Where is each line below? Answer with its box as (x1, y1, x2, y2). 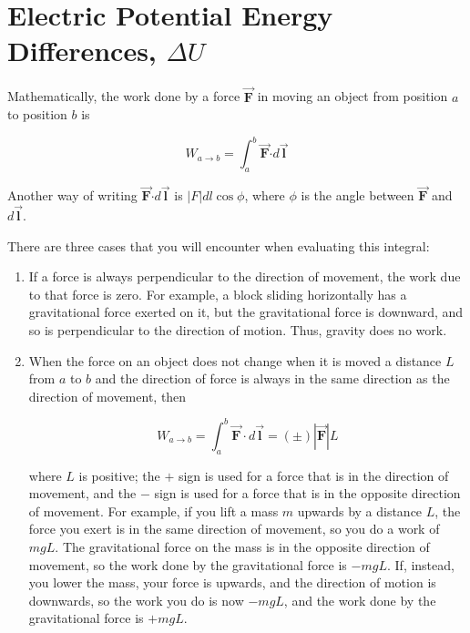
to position (7, 105, 67, 124)
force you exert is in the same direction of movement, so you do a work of (28, 519, 440, 538)
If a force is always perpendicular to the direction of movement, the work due (28, 267, 461, 286)
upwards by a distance (297, 501, 423, 520)
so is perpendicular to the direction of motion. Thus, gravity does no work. (28, 321, 447, 340)
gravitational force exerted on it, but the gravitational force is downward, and (28, 302, 464, 322)
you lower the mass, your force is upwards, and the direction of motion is (28, 573, 436, 592)
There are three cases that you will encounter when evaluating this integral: (7, 236, 430, 255)
